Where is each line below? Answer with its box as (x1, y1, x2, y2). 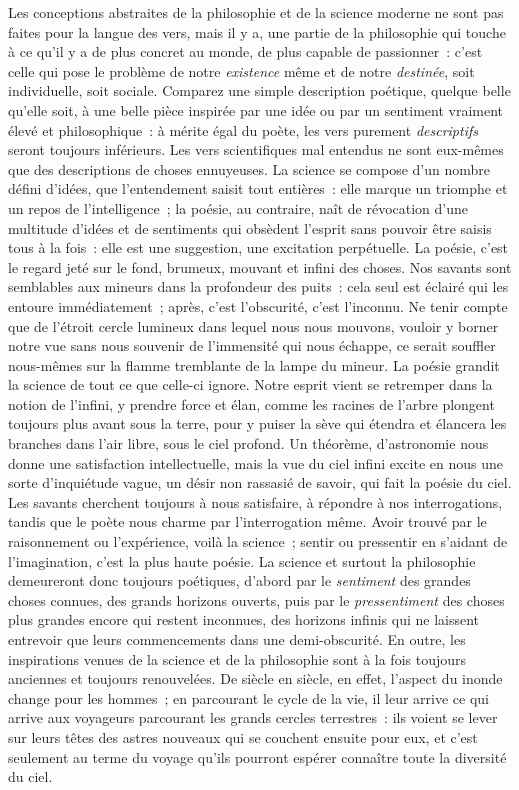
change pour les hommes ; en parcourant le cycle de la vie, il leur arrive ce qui (8, 687, 490, 708)
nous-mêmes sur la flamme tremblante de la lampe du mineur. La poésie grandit (8, 354, 500, 375)
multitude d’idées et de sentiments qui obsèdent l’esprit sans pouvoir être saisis (8, 217, 492, 238)
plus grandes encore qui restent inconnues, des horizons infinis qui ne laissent (8, 609, 480, 630)
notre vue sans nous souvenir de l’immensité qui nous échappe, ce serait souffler (8, 335, 496, 356)
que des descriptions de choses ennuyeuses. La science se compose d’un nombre (8, 158, 491, 179)
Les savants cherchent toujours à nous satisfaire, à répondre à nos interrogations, (8, 491, 503, 512)
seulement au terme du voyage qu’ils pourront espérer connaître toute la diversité (8, 746, 507, 767)
